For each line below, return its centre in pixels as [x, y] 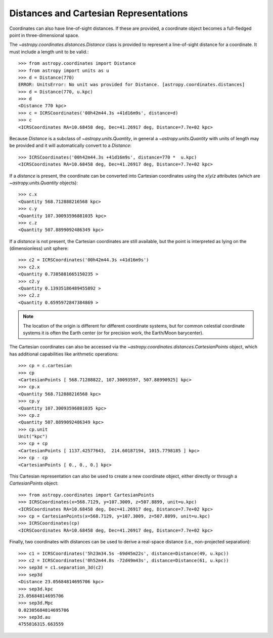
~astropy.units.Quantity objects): [44, 183]
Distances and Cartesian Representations [99, 13]
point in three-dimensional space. [44, 35]
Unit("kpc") [33, 436]
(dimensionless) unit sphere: [39, 249]
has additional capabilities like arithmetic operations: [64, 354]
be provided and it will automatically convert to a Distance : [70, 146]
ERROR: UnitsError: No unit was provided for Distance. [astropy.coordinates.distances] [132, 85]
